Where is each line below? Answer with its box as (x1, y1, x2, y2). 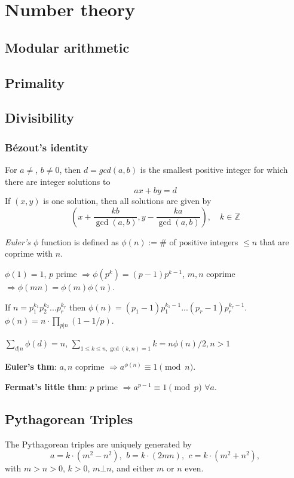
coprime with (5, 247, 53, 260)
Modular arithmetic (5, 38, 130, 56)
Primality (5, 73, 65, 92)
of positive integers (169, 235, 238, 248)
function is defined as (41, 235, 119, 248)
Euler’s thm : (5, 360, 57, 373)
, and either (111, 462, 154, 474)
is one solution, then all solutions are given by (43, 194, 212, 207)
